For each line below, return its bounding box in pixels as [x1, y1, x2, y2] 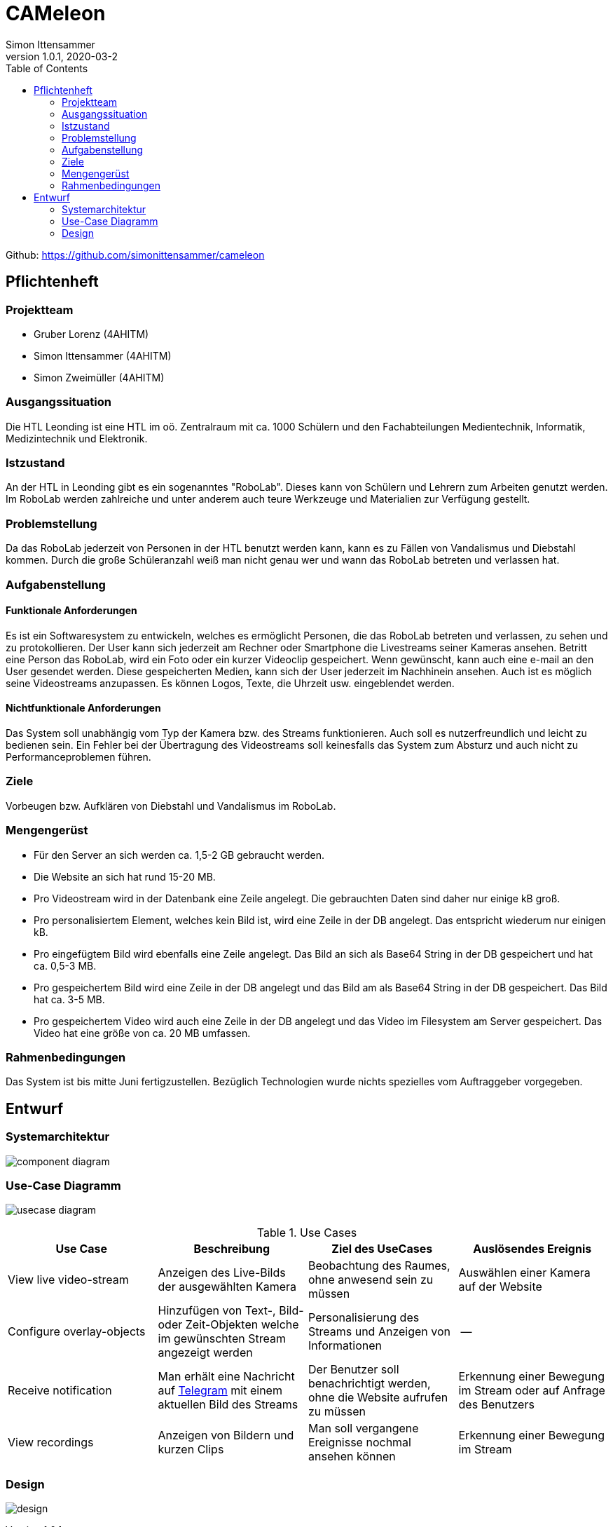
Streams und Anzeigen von [308, 1324, 451, 1339]
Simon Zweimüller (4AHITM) [34, 371, 165, 384]
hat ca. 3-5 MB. [34, 993, 105, 1005]
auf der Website [458, 1280, 542, 1294]
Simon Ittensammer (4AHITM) [34, 349, 172, 362]
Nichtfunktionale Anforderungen [6, 702, 161, 714]
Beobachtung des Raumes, [308, 1258, 450, 1273]
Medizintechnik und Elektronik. [6, 432, 148, 444]
